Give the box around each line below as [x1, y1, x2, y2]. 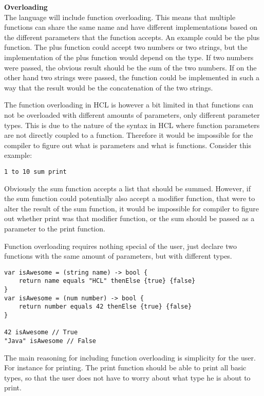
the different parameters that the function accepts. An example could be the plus [4, 31, 260, 42]
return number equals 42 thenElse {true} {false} [18, 303, 192, 311]
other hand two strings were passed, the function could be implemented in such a [4, 72, 260, 83]
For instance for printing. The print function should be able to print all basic [4, 362, 247, 373]
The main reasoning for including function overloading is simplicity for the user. [4, 352, 256, 363]
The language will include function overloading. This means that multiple [4, 11, 236, 22]
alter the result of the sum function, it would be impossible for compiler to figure [4, 203, 259, 213]
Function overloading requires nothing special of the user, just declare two [4, 240, 237, 251]
